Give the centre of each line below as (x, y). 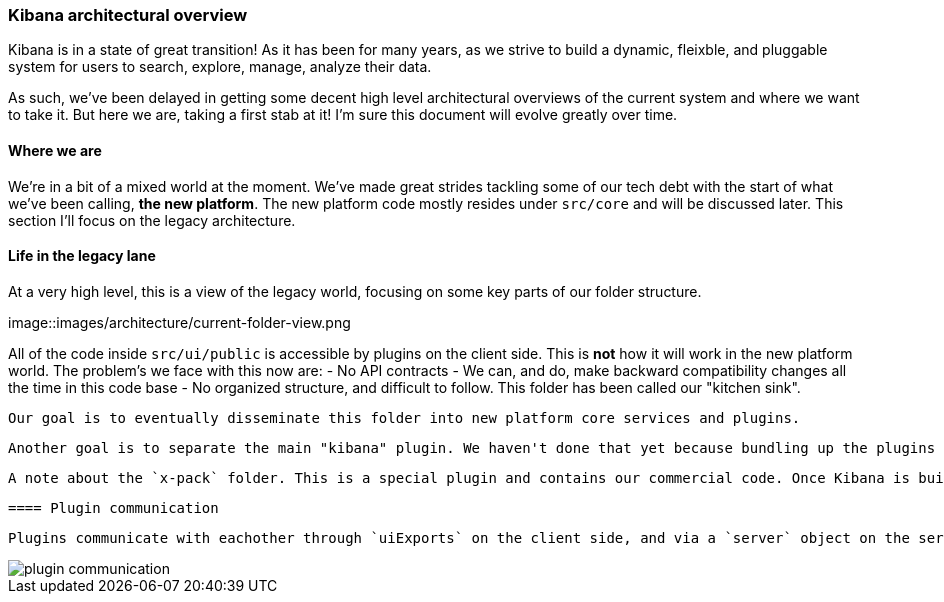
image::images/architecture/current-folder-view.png (179, 322)
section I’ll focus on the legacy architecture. (152, 220)
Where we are (55, 150)
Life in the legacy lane (82, 256)
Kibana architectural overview (128, 15)
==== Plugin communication (113, 507)
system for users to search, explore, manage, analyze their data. (220, 67)
